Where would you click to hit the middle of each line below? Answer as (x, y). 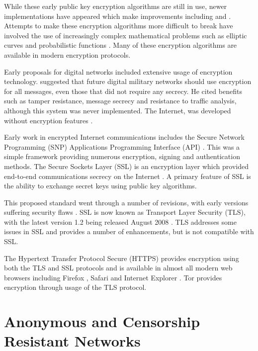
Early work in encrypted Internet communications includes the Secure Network (124, 137)
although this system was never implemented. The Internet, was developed (118, 110)
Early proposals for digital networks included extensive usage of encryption (118, 71)
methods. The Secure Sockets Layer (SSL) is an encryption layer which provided (126, 166)
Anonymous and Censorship (102, 321)
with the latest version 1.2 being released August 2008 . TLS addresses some (120, 221)
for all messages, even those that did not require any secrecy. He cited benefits (123, 91)
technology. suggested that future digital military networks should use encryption (128, 81)
